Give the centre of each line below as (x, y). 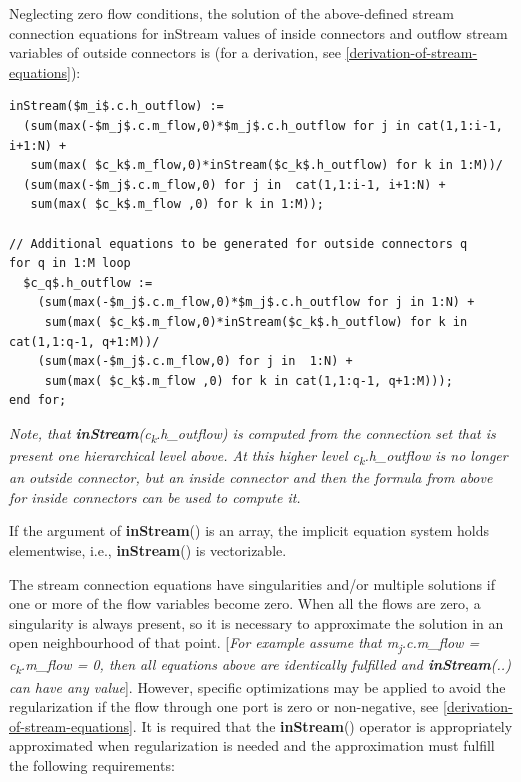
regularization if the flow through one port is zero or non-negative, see (224, 706)
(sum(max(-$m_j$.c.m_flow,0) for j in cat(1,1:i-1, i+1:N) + (234, 184)
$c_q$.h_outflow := (88, 282)
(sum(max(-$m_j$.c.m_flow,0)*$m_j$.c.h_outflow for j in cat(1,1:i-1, (263, 125)
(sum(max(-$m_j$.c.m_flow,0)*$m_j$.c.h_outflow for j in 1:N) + (256, 302)
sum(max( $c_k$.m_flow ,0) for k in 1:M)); (177, 204)
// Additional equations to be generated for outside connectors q (238, 243)
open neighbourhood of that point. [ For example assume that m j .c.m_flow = (244, 644)
